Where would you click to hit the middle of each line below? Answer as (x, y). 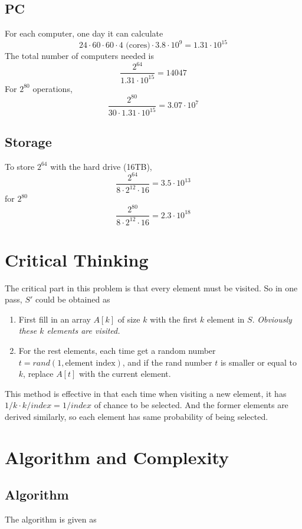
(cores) (138, 46)
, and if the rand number (167, 362)
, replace (38, 374)
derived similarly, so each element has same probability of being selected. (137, 416)
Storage (28, 141)
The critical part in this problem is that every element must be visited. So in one (151, 287)
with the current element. (125, 374)
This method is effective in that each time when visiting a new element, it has (146, 393)
